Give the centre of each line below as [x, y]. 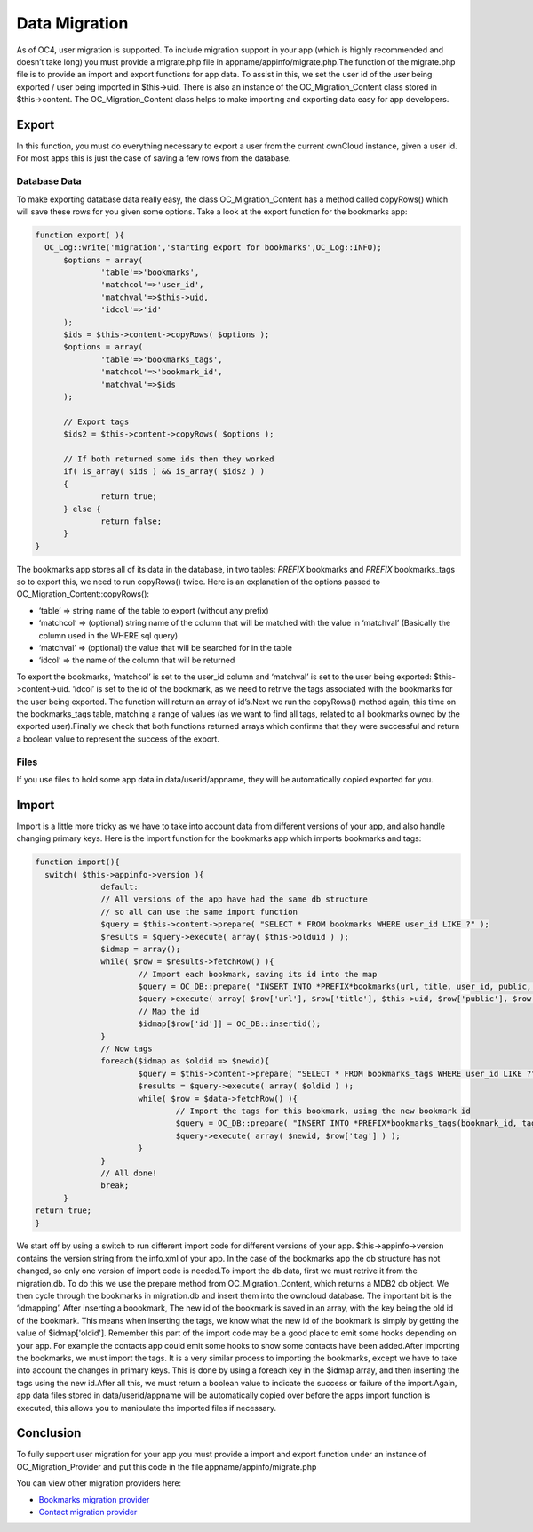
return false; [131, 521]
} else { [82, 509]
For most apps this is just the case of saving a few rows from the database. [154, 158]
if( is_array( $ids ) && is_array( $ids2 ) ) [164, 472]
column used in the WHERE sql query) [108, 635]
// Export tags [96, 421]
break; [115, 1186]
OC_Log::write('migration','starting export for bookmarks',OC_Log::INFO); [213, 248]
